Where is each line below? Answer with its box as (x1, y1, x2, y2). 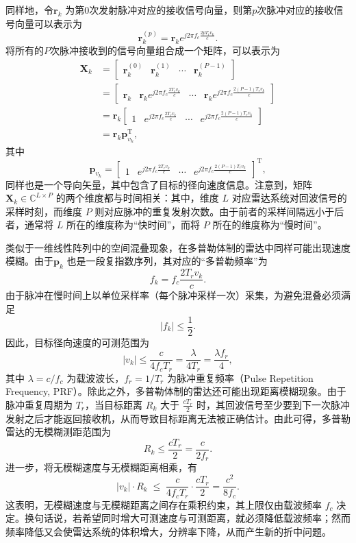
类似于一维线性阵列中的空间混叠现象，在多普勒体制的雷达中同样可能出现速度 (5, 240, 351, 254)
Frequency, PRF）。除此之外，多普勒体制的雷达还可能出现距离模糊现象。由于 (5, 384, 346, 398)
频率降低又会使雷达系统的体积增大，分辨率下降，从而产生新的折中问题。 (5, 524, 331, 538)
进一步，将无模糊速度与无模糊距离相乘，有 (5, 460, 197, 474)
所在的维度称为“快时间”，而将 (66, 217, 201, 232)
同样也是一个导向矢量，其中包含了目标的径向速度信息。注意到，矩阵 (5, 177, 312, 191)
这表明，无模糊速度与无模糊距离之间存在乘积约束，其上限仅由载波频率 (5, 497, 322, 511)
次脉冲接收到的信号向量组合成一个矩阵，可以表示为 (50, 43, 280, 58)
